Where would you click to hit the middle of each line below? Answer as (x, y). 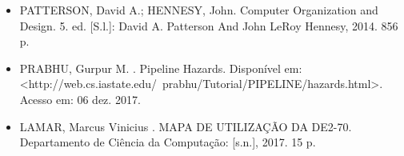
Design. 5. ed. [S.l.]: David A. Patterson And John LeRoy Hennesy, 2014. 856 (209, 25)
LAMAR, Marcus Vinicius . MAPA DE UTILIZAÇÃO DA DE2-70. (186, 126)
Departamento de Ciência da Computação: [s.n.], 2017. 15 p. (168, 142)
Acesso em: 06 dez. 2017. (80, 99)
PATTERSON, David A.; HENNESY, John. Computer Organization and (199, 10)
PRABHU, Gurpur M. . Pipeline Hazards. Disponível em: (161, 68)
